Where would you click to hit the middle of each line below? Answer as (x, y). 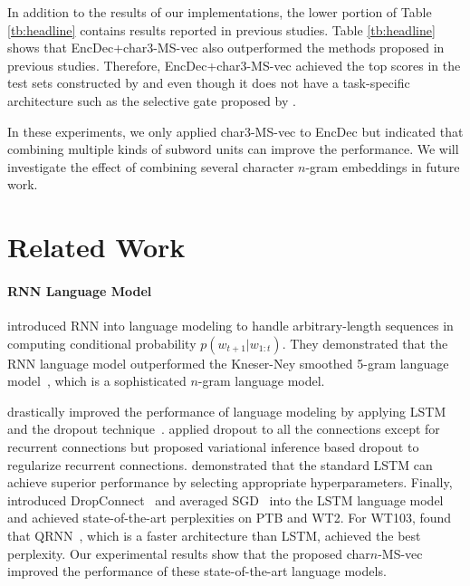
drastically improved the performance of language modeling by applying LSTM (227, 411)
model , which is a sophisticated (97, 381)
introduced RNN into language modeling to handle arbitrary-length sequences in (230, 326)
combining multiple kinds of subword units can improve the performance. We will (233, 149)
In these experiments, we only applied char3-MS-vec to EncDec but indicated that (235, 131)
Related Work (96, 247)
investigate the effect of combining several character (151, 166)
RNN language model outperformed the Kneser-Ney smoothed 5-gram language (228, 363)
